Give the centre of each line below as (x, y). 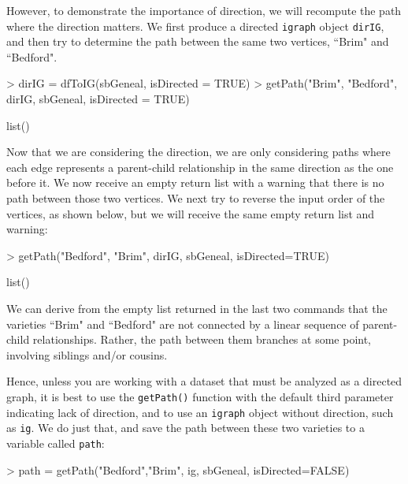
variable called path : (56, 443)
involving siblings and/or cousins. (87, 354)
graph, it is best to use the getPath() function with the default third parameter (200, 396)
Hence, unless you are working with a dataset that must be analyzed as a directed (204, 381)
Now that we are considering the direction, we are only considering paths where (198, 152)
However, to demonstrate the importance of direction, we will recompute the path (204, 10)
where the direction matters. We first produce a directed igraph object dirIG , (195, 26)
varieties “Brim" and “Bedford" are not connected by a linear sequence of (183, 324)
